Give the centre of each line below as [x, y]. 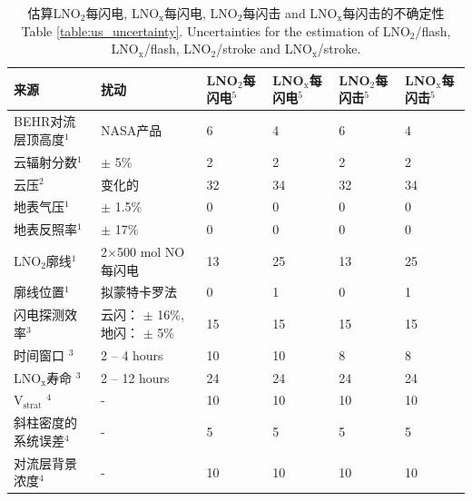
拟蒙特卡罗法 [139, 292]
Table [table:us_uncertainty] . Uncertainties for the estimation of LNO [216, 30]
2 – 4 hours [132, 354]
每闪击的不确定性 [393, 13]
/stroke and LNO [264, 49]
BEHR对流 [45, 121]
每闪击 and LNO [290, 13]
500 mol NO [151, 252]
